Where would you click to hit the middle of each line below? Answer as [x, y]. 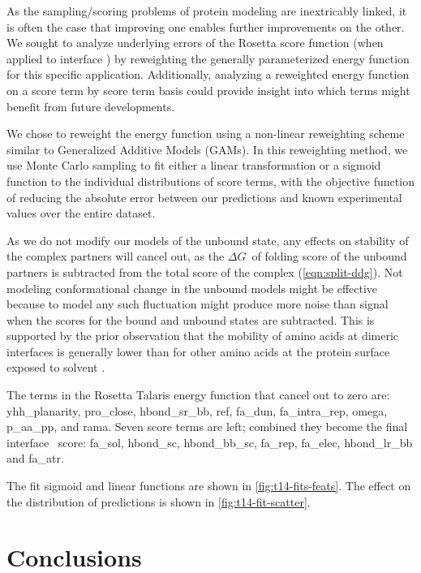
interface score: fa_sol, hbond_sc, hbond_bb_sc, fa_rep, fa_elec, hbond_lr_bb [210, 442]
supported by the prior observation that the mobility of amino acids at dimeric [203, 336]
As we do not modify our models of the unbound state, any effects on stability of [208, 240]
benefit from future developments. [91, 106]
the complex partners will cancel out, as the [116, 256]
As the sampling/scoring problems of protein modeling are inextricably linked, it [207, 11]
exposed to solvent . [56, 367]
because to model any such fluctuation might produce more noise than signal [198, 304]
